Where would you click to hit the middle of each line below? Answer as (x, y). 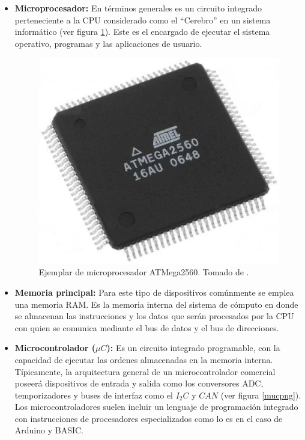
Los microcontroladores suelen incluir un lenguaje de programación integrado (156, 407)
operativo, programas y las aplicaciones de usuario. (108, 43)
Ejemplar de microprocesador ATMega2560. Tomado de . (144, 272)
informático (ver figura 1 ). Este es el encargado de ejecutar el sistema (142, 32)
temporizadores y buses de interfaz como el (94, 395)
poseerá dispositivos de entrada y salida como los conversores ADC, (139, 383)
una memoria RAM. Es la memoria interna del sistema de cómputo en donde (156, 304)
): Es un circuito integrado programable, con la (193, 348)
